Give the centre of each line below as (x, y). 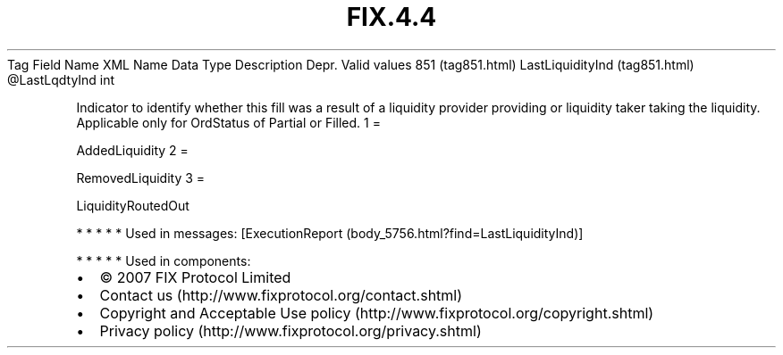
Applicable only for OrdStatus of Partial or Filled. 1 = (228, 122)
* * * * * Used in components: (164, 260)
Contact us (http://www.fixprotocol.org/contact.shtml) (281, 295)
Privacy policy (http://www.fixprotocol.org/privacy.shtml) (290, 330)
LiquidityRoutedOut (133, 205)
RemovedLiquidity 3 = (141, 177)
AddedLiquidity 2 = (132, 150)
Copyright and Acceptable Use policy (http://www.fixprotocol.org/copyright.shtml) (377, 313)
